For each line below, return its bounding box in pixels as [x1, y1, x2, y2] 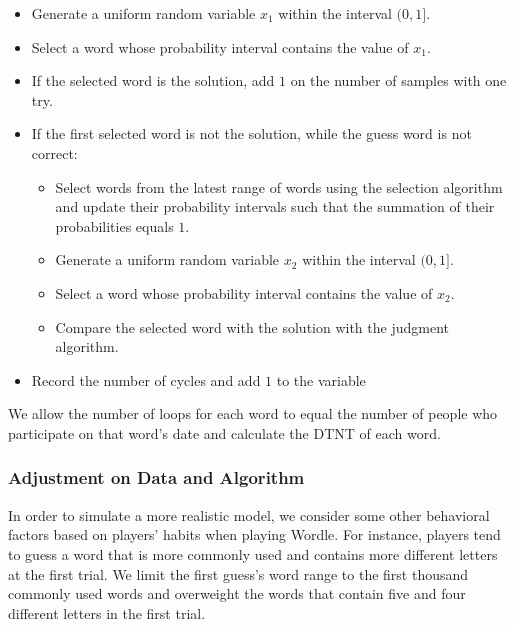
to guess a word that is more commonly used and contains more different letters [8, 543, 498, 564]
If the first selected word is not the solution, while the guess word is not [31, 123, 472, 144]
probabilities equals [55, 215, 174, 236]
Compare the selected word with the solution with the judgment [55, 316, 449, 337]
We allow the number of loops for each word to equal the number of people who [8, 403, 498, 424]
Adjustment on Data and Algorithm [8, 465, 305, 490]
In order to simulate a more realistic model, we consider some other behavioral [8, 504, 490, 525]
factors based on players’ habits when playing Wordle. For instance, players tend [8, 524, 501, 545]
